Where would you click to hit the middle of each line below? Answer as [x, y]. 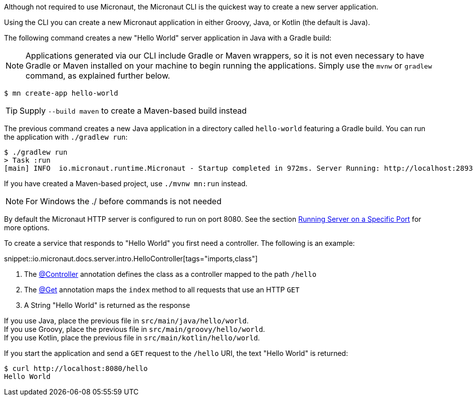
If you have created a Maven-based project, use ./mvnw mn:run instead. [126, 183]
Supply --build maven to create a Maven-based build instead [133, 111]
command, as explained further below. [98, 76]
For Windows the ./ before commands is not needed [124, 201]
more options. [27, 228]
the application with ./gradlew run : [66, 137]
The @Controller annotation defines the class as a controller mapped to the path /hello [170, 274]
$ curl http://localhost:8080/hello [76, 368]
